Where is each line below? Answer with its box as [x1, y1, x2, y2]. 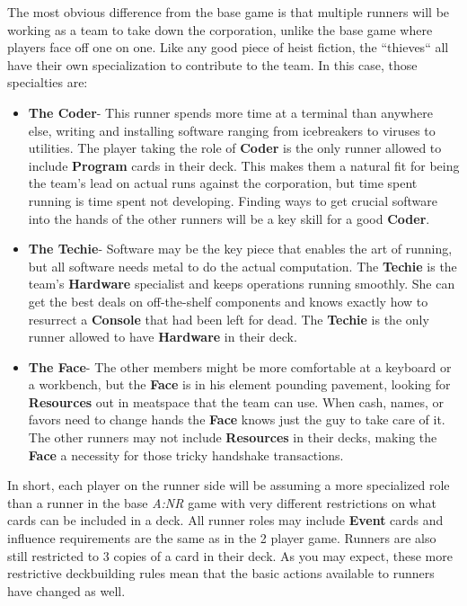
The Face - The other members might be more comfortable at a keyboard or [28, 357, 452, 376]
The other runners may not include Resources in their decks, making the [28, 428, 437, 447]
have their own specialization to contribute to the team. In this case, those [7, 55, 418, 74]
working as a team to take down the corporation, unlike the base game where [7, 20, 433, 39]
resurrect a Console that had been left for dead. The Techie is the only [28, 309, 429, 328]
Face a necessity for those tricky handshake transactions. [28, 445, 344, 464]
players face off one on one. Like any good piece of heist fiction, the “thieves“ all [7, 38, 449, 57]
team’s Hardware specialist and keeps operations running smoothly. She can [28, 274, 455, 293]
